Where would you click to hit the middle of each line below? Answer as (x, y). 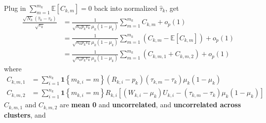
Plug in (15, 8)
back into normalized (126, 8)
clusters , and (25, 114)
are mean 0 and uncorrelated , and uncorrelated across (150, 105)
